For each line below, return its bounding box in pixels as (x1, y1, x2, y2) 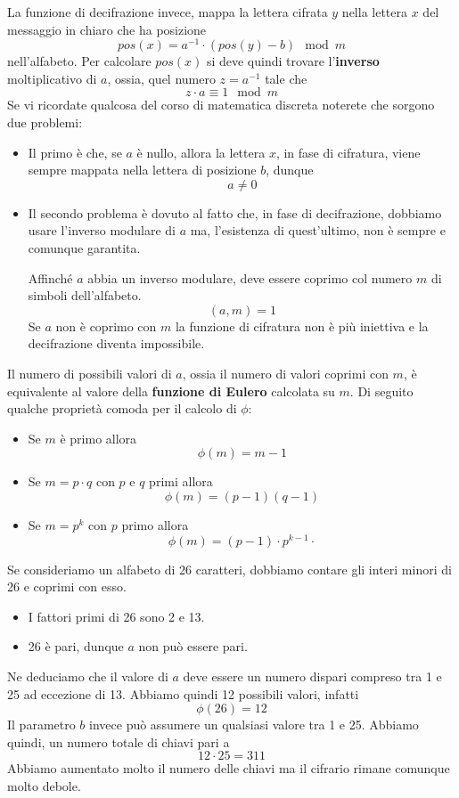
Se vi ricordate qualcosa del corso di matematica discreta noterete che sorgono (7, 95, 435, 114)
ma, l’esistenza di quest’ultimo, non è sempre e (190, 221, 446, 240)
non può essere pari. (138, 637, 248, 655)
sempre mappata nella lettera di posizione (28, 160, 257, 179)
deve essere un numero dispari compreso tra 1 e (183, 667, 442, 685)
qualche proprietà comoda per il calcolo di (7, 399, 237, 418)
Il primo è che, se (28, 142, 122, 161)
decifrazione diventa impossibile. (28, 334, 205, 353)
